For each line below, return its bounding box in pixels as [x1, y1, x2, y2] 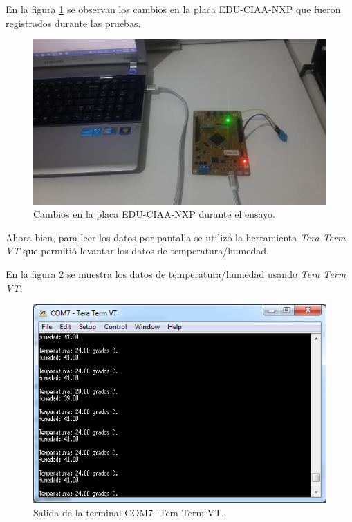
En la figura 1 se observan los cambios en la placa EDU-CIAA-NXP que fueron [6, 2, 341, 16]
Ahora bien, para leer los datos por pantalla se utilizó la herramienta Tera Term [6, 230, 346, 244]
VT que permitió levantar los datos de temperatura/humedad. [6, 243, 269, 258]
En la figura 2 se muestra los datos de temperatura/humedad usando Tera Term [6, 267, 346, 281]
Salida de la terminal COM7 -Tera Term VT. [33, 505, 225, 519]
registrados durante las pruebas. [6, 15, 141, 30]
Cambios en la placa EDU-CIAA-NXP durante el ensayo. [33, 207, 275, 221]
